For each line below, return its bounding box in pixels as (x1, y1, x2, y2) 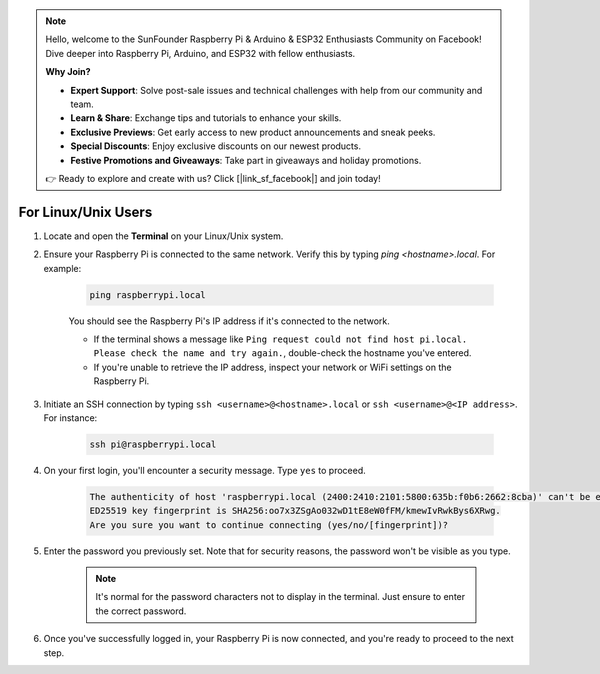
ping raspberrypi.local (89, 289, 207, 300)
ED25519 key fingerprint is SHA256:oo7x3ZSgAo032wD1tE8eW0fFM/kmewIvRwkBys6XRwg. (89, 505, 502, 517)
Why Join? (45, 66, 91, 78)
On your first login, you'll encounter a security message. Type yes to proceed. (43, 464, 367, 476)
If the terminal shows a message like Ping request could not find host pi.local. (93, 333, 468, 345)
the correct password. (95, 605, 187, 617)
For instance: (43, 411, 98, 424)
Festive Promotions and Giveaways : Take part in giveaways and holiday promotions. (70, 154, 422, 166)
